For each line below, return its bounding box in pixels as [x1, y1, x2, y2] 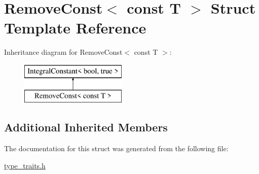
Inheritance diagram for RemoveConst [4, 47, 123, 57]
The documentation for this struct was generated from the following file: [4, 143, 229, 154]
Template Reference [4, 17, 146, 38]
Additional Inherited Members [4, 119, 168, 135]
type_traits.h [4, 160, 46, 170]
